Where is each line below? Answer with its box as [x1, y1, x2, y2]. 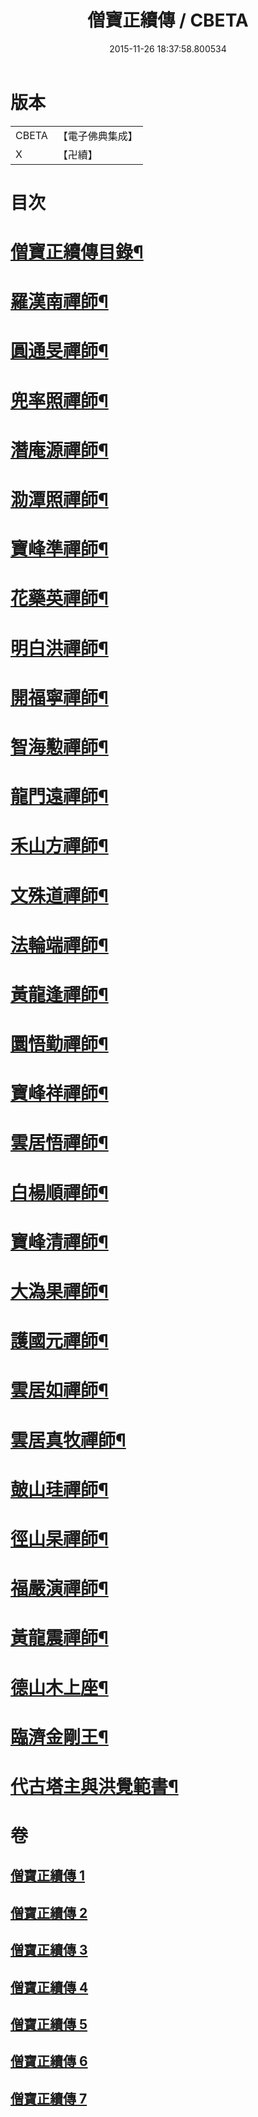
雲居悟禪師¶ [10, 1132, 109, 1155]
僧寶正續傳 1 [10, 1867, 86, 1885]
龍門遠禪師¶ [10, 786, 109, 808]
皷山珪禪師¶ [10, 1478, 109, 1501]
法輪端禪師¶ [10, 934, 109, 956]
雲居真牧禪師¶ [10, 1429, 127, 1451]
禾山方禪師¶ [10, 835, 109, 858]
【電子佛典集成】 [57, 129, 138, 143]
